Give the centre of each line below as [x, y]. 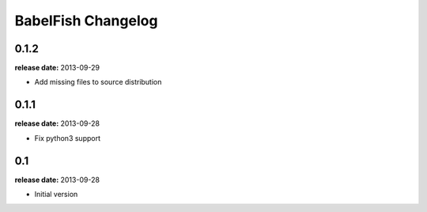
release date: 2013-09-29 [57, 68]
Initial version [56, 195]
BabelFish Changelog [86, 21]
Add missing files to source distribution [98, 82]
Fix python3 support [67, 138]
